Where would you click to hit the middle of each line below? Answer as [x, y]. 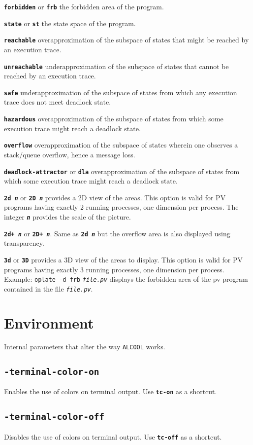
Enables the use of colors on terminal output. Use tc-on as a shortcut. [111, 391]
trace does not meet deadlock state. [58, 102]
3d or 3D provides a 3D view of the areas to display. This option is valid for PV [123, 259]
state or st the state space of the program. [70, 23]
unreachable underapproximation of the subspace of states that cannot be [116, 66]
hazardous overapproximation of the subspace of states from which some [114, 119]
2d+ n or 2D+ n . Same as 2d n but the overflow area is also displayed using [117, 233]
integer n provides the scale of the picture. [67, 217]
